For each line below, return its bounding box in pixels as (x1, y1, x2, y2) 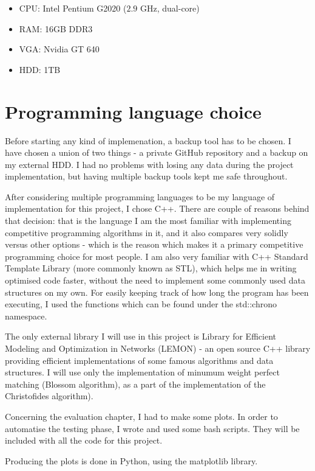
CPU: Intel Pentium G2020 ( (19, 2, 127, 14)
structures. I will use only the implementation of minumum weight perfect (5, 366, 280, 379)
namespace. (5, 309, 47, 322)
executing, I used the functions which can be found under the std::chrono (5, 298, 277, 310)
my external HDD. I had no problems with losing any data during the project (5, 158, 294, 170)
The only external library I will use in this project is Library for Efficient (5, 330, 276, 343)
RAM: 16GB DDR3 (19, 22, 93, 35)
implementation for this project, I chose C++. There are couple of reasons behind (5, 202, 310, 215)
